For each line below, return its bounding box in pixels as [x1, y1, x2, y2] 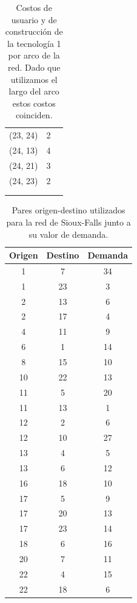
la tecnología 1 [7, 37, 61, 49]
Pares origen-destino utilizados [12, 204, 125, 216]
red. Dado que [7, 60, 61, 73]
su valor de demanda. [28, 227, 109, 240]
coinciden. [15, 109, 53, 121]
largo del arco [8, 85, 59, 98]
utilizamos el [10, 73, 58, 85]
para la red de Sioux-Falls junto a [6, 215, 131, 228]
